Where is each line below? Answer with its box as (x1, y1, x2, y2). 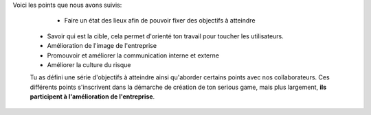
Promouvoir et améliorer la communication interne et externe (47, 51, 220, 60)
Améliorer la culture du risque (47, 60, 131, 68)
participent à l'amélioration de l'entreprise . (30, 92, 155, 101)
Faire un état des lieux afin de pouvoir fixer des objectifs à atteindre (64, 16, 256, 25)
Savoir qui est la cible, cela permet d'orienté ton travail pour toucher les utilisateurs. (47, 31, 284, 40)
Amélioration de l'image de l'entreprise (47, 42, 157, 50)
